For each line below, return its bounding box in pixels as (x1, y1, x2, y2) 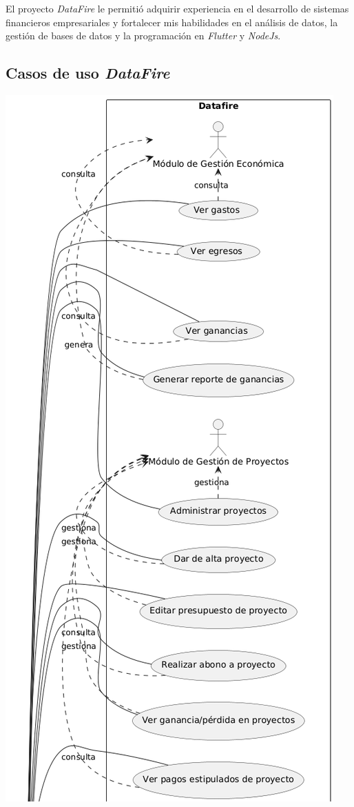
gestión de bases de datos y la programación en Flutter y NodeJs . (6, 28, 281, 43)
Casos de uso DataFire (6, 62, 170, 83)
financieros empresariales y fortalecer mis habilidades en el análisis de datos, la (6, 14, 338, 29)
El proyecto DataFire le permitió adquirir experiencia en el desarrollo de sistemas (6, 1, 349, 15)
